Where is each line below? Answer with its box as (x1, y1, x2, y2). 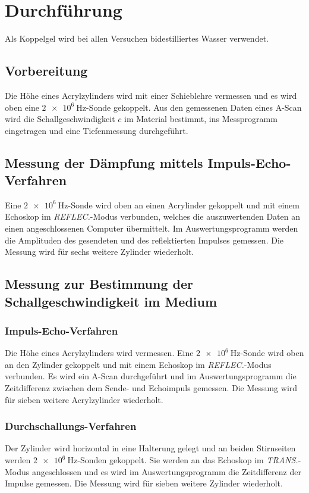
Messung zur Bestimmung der (5, 274, 193, 293)
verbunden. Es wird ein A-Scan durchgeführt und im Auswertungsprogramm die (5, 370, 297, 382)
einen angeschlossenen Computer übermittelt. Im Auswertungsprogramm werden (5, 222, 298, 235)
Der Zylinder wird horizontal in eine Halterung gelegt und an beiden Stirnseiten (5, 442, 296, 454)
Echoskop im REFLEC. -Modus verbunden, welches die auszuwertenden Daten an (5, 210, 300, 223)
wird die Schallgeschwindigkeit (5, 113, 115, 125)
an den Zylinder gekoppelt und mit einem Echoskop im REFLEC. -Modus (5, 358, 272, 370)
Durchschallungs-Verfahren (5, 419, 137, 433)
